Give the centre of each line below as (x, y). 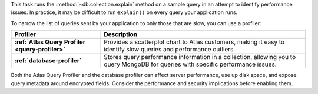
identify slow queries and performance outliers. (170, 50)
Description (121, 34)
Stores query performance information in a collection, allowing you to (200, 57)
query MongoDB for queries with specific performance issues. (190, 64)
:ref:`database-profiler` (48, 61)
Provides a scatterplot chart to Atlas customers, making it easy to (194, 42)
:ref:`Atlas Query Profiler (50, 42)
